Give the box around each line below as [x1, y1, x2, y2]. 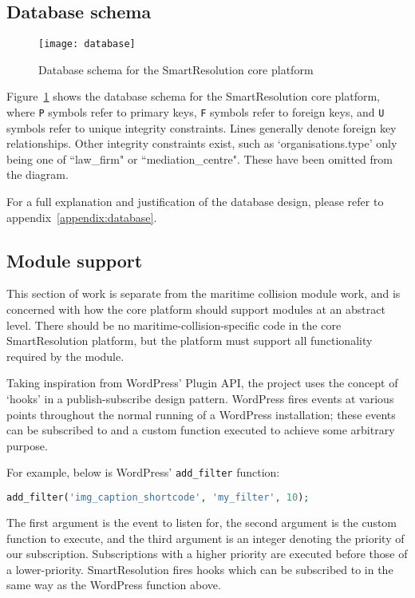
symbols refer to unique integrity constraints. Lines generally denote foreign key [6, 119, 397, 136]
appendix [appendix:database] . [6, 208, 157, 225]
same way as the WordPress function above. [6, 576, 221, 593]
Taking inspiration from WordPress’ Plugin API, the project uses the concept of [6, 374, 398, 391]
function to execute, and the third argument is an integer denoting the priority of [6, 529, 405, 546]
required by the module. [6, 347, 125, 364]
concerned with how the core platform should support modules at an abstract [6, 301, 385, 318]
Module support [6, 248, 143, 272]
